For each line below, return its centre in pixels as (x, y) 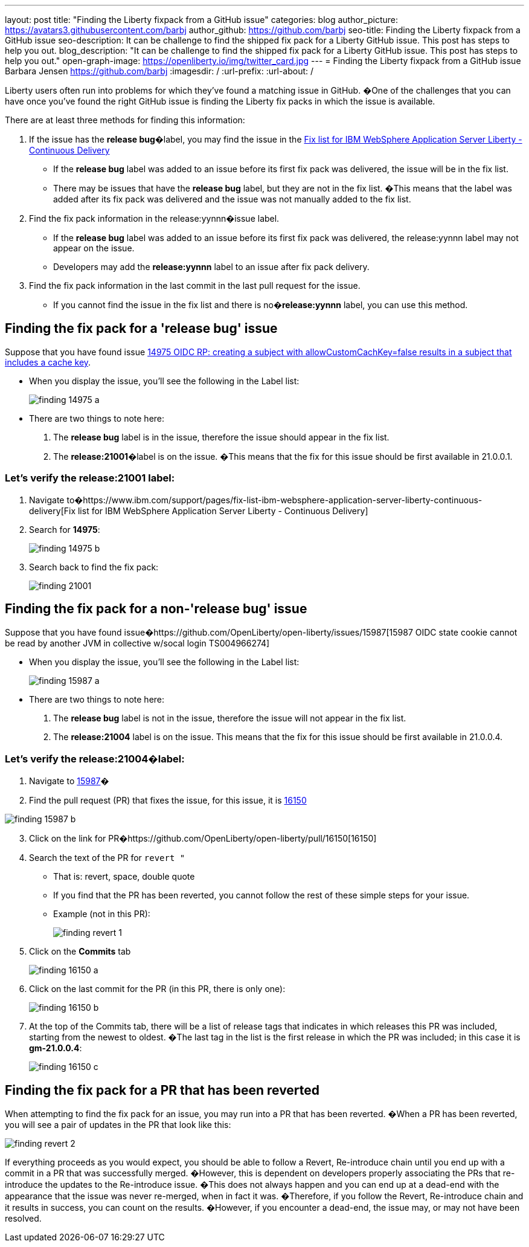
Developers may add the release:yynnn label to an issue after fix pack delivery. (211, 267)
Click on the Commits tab (80, 952)
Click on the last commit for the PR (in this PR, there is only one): (157, 989)
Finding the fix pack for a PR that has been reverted (162, 1090)
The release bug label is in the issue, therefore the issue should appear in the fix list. (221, 437)
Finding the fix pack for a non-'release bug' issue (156, 609)
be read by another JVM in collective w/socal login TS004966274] (137, 643)
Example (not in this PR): (102, 914)
